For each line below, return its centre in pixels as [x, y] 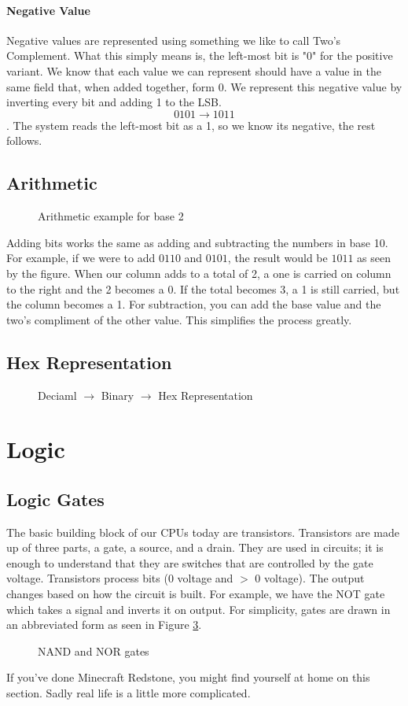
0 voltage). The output [310, 578]
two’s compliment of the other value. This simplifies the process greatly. [179, 319]
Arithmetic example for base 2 [111, 216]
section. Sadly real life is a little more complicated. [129, 693]
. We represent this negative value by [313, 86]
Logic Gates [55, 499]
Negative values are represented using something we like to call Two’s [174, 40]
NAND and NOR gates [94, 651]
